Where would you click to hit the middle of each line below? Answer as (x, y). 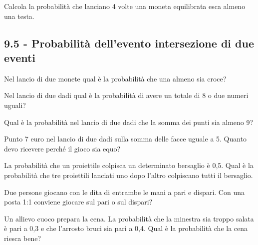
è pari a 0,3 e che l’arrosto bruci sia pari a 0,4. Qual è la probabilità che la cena (126, 228)
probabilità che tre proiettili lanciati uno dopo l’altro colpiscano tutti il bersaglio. (129, 175)
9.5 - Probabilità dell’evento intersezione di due (129, 43)
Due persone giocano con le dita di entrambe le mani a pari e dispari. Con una (124, 192)
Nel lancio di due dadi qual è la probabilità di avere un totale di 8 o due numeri (126, 95)
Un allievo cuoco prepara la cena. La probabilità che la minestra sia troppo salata (129, 218)
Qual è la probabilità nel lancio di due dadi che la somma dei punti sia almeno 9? (129, 122)
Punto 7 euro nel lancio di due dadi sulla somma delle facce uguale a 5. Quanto (126, 139)
